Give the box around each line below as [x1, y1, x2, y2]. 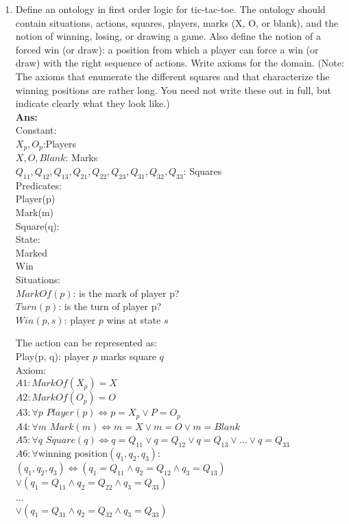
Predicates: [15, 178, 62, 192]
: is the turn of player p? [58, 299, 162, 313]
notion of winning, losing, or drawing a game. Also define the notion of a [15, 29, 321, 43]
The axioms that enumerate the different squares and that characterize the [15, 69, 330, 83]
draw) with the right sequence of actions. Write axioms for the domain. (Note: [15, 56, 344, 70]
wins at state [106, 312, 161, 326]
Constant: [15, 123, 57, 137]
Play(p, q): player [15, 348, 90, 363]
